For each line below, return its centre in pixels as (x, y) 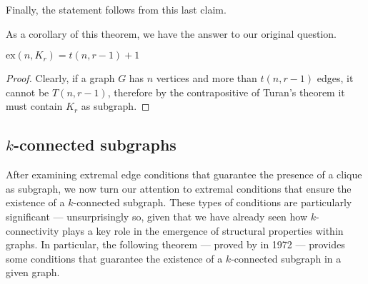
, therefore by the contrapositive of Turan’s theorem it (226, 92)
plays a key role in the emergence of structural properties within (203, 230)
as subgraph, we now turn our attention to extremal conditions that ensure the (179, 188)
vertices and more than (207, 78)
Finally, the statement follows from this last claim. (116, 9)
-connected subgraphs (95, 144)
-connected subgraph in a (286, 258)
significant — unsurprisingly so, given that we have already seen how (157, 216)
